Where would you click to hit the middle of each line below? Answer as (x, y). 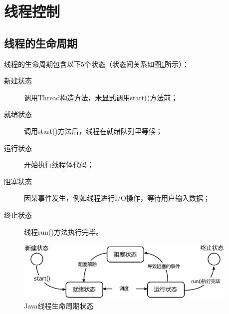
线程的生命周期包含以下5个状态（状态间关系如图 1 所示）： (97, 64)
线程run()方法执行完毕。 (63, 231)
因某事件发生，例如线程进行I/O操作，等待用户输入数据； (117, 198)
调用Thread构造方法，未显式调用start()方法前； (101, 97)
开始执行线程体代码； (59, 164)
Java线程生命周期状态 (59, 306)
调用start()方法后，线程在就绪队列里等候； (93, 131)
